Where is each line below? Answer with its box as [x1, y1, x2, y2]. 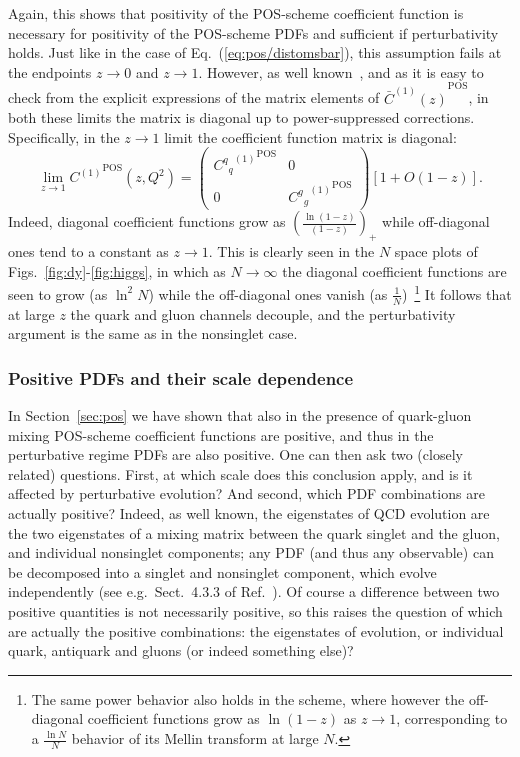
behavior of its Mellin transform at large [71, 728, 319, 748]
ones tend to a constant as [8, 241, 169, 262]
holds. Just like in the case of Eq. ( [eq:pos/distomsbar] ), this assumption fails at [8, 42, 502, 63]
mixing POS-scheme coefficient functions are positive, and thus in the [8, 424, 434, 445]
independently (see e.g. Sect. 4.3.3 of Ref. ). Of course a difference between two [8, 581, 500, 602]
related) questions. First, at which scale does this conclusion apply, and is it [8, 463, 473, 484]
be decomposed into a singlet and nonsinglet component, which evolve [8, 561, 437, 582]
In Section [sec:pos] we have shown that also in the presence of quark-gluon [8, 405, 472, 426]
